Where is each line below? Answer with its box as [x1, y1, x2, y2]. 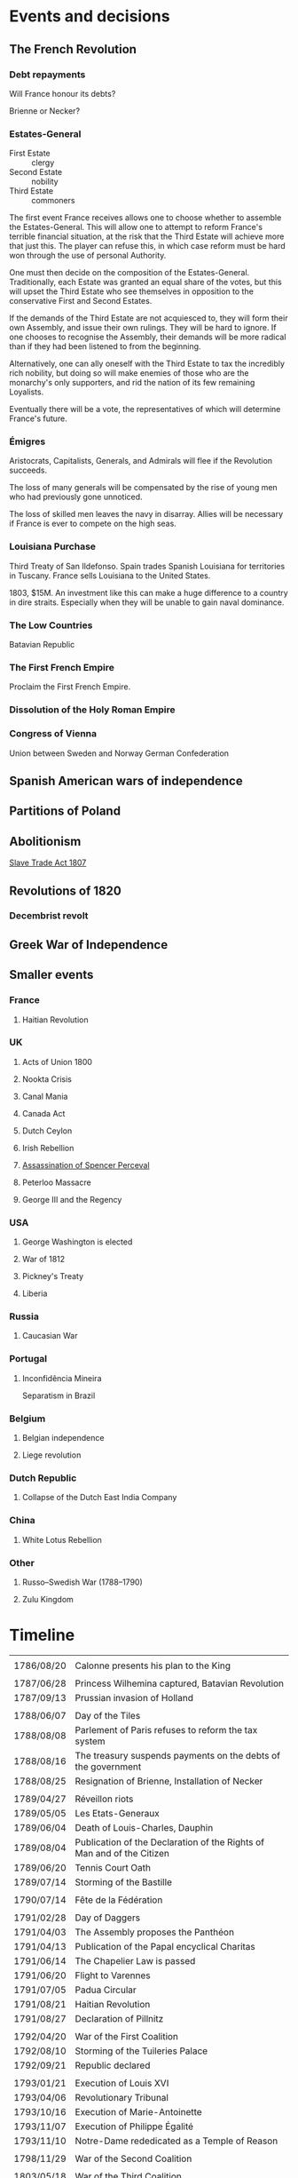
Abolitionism [9, 833, 82, 849]
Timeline [9, 1626, 75, 1645]
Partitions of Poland [9, 804, 122, 819]
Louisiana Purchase [9, 540, 96, 552]
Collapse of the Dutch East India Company [21, 1492, 177, 1503]
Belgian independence [21, 1433, 105, 1443]
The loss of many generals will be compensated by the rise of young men [9, 482, 278, 493]
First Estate [9, 148, 51, 159]
